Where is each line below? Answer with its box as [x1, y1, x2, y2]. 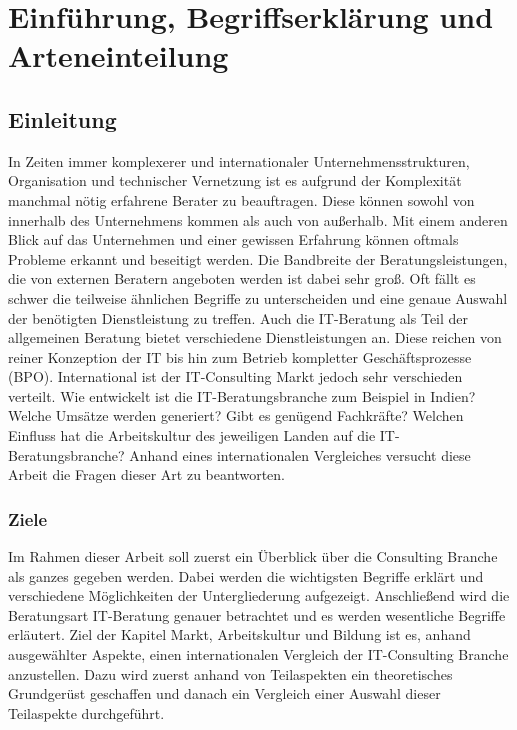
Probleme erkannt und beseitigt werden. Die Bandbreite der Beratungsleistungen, [8, 248, 508, 269]
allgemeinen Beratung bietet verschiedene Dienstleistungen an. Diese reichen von [8, 327, 502, 348]
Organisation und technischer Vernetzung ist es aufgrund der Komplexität [8, 170, 462, 191]
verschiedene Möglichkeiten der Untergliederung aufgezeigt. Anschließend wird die [8, 585, 510, 606]
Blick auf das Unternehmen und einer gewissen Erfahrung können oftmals [8, 229, 459, 250]
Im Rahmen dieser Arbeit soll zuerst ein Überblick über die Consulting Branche [8, 546, 498, 567]
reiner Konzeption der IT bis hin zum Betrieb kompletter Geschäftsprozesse [8, 346, 472, 367]
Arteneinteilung [8, 35, 229, 76]
